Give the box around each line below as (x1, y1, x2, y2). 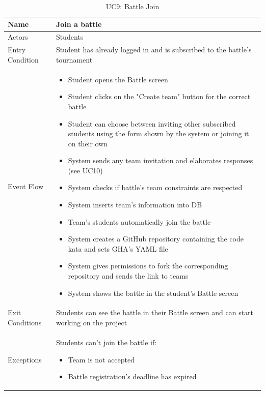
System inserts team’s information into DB (68, 199, 202, 210)
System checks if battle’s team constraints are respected (68, 182, 243, 193)
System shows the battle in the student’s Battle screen (68, 287, 238, 298)
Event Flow (8, 180, 43, 191)
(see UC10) (68, 165, 103, 175)
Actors (8, 32, 28, 42)
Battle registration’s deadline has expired (68, 371, 197, 382)
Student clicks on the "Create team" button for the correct (68, 91, 251, 102)
